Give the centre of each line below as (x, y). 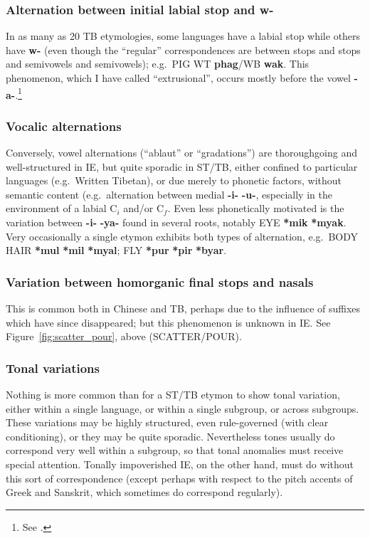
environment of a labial (56, 208)
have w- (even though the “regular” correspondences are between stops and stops (183, 49)
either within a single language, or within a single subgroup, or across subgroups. (183, 408)
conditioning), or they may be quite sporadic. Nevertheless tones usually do (170, 436)
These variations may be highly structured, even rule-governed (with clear (167, 422)
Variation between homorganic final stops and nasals (160, 281)
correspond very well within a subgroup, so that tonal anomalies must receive (175, 450)
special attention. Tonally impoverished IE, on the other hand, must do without (180, 464)
